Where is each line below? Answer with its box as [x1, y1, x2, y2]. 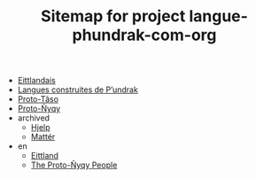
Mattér [30, 131, 56, 143]
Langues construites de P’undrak [17, 84, 139, 95]
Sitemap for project [41, 6, 186, 27]
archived [17, 113, 50, 123]
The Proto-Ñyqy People [30, 160, 118, 170]
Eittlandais [17, 75, 56, 86]
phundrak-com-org [72, 25, 217, 45]
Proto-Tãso [17, 94, 59, 105]
